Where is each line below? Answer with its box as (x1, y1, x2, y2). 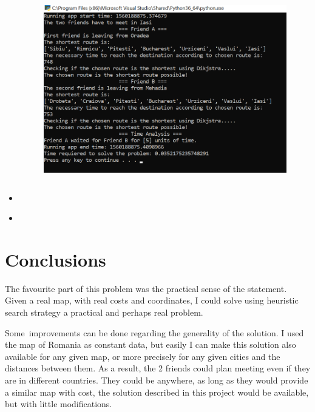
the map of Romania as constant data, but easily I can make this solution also (5, 338, 296, 351)
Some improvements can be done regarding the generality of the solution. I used (5, 326, 304, 339)
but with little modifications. (5, 397, 112, 410)
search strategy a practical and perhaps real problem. (5, 306, 203, 319)
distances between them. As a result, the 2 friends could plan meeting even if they (5, 362, 311, 374)
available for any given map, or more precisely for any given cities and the (5, 350, 280, 362)
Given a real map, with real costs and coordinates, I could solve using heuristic (5, 294, 299, 307)
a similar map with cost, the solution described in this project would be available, (5, 385, 309, 398)
